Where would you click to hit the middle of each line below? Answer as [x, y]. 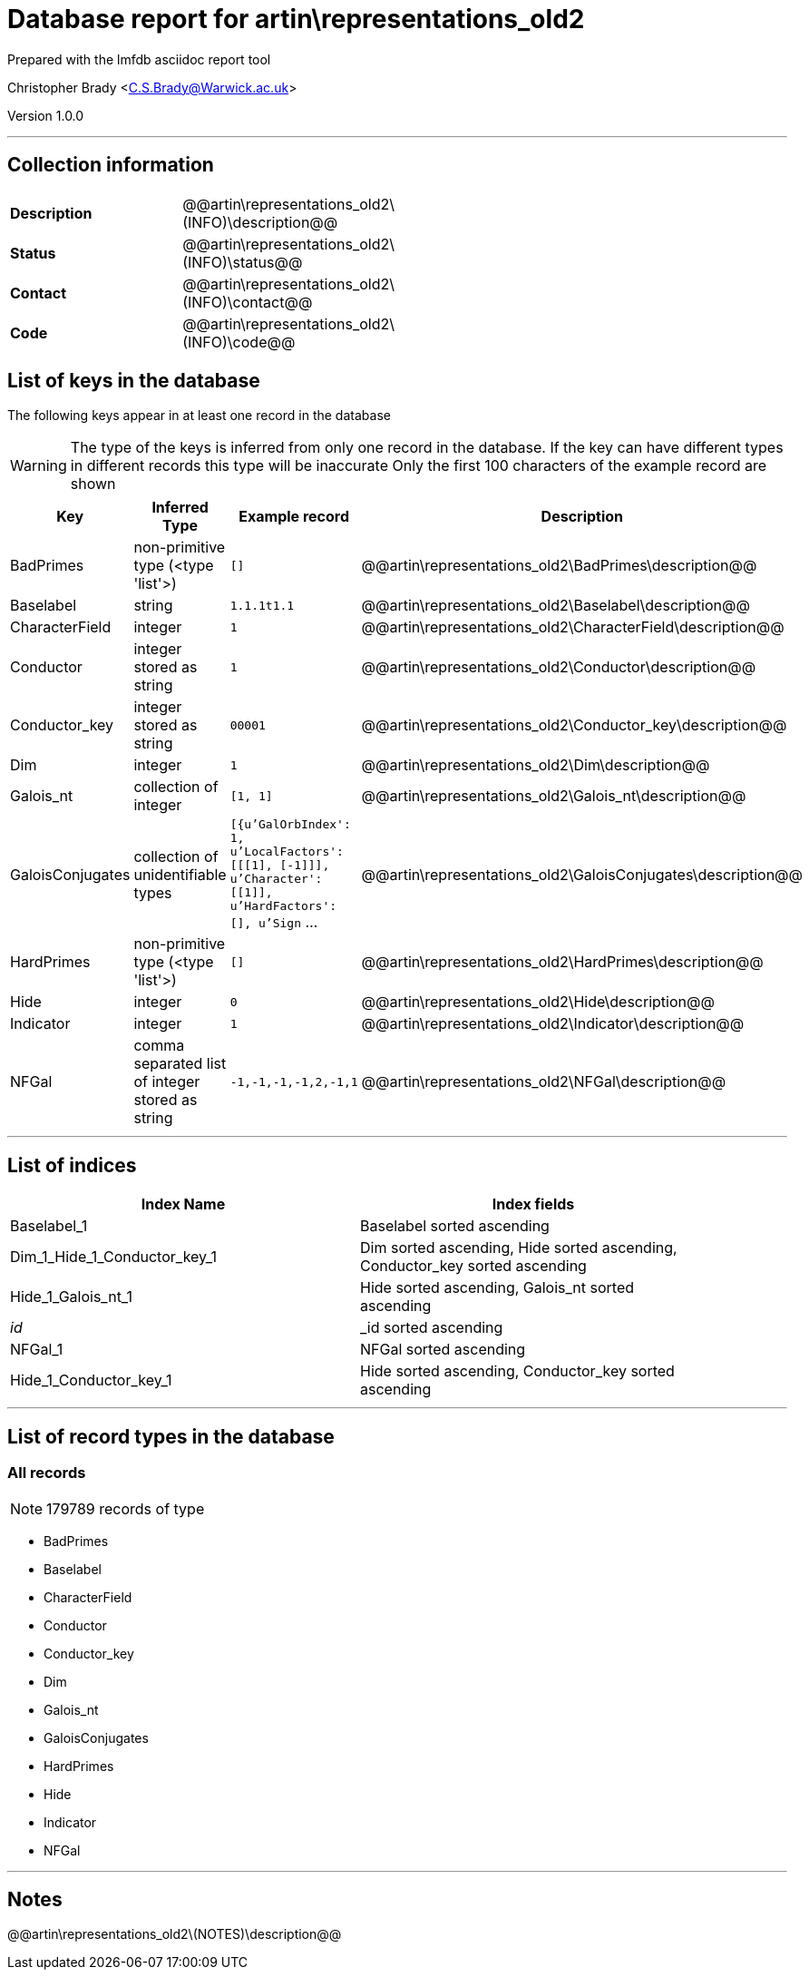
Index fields [533, 1204]
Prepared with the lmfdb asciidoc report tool [139, 59]
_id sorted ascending [432, 1328]
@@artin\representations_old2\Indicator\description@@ [553, 1024]
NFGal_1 [37, 1350]
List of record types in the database [171, 1436]
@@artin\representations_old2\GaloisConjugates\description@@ [582, 874]
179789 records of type [126, 1508]
